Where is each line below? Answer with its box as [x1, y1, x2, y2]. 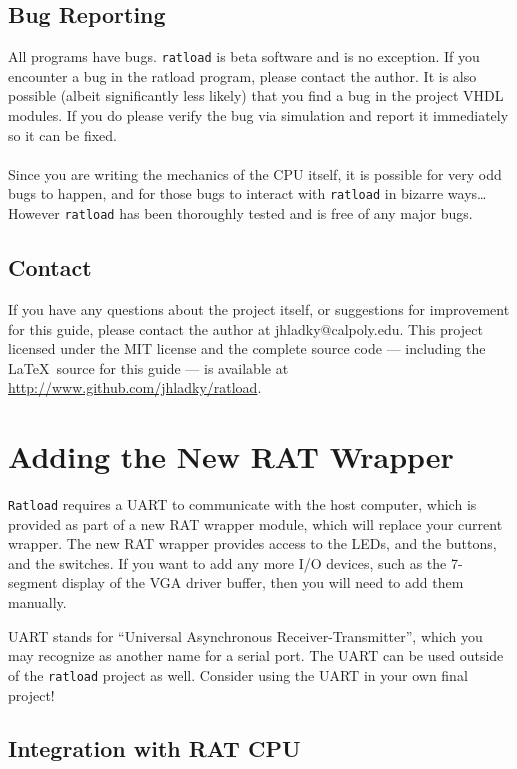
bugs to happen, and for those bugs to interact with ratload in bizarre [8, 183, 444, 204]
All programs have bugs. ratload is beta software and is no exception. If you [8, 46, 480, 67]
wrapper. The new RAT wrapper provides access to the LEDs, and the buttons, [8, 533, 497, 554]
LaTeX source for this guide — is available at [8, 357, 289, 378]
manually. [8, 592, 67, 613]
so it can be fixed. [8, 124, 117, 145]
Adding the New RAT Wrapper [8, 436, 454, 477]
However [8, 203, 60, 224]
